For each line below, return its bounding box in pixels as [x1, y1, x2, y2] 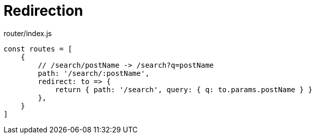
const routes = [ [4, 44, 72, 53]
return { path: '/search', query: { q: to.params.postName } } [55, 85, 312, 94]
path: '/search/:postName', [38, 69, 150, 77]
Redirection [4, 2, 83, 19]
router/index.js [4, 29, 52, 38]
